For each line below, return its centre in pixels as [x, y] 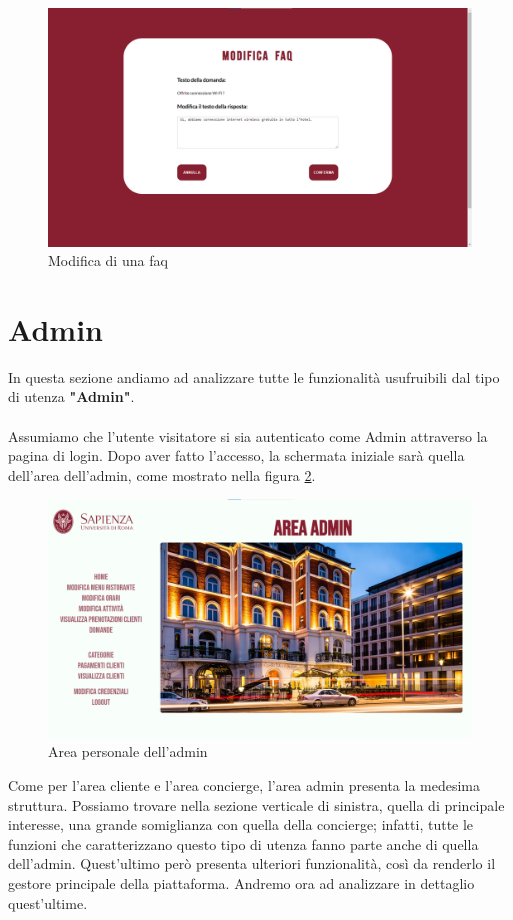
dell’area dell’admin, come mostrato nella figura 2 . [162, 474]
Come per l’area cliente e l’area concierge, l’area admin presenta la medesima [244, 785]
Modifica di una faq [108, 260]
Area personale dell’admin [128, 751]
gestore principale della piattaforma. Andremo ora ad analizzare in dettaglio [241, 883]
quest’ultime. [48, 902]
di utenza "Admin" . [71, 396]
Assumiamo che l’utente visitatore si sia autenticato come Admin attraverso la [248, 435]
